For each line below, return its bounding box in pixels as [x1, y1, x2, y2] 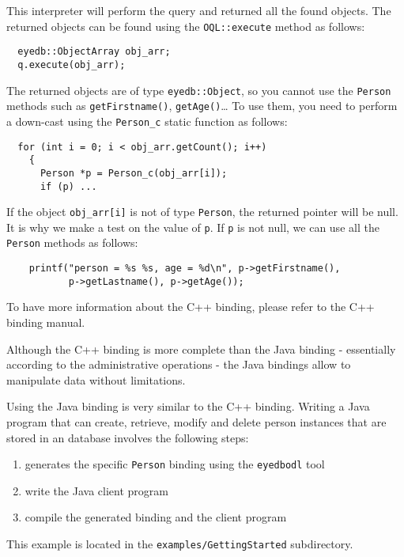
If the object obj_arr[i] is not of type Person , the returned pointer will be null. [6, 203, 398, 220]
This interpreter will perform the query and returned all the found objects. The [6, 2, 391, 18]
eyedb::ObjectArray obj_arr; [17, 46, 171, 58]
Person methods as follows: [6, 234, 138, 251]
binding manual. [6, 314, 85, 331]
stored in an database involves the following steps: [6, 429, 249, 445]
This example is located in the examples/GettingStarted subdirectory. [6, 536, 353, 552]
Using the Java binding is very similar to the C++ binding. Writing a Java [6, 398, 370, 415]
